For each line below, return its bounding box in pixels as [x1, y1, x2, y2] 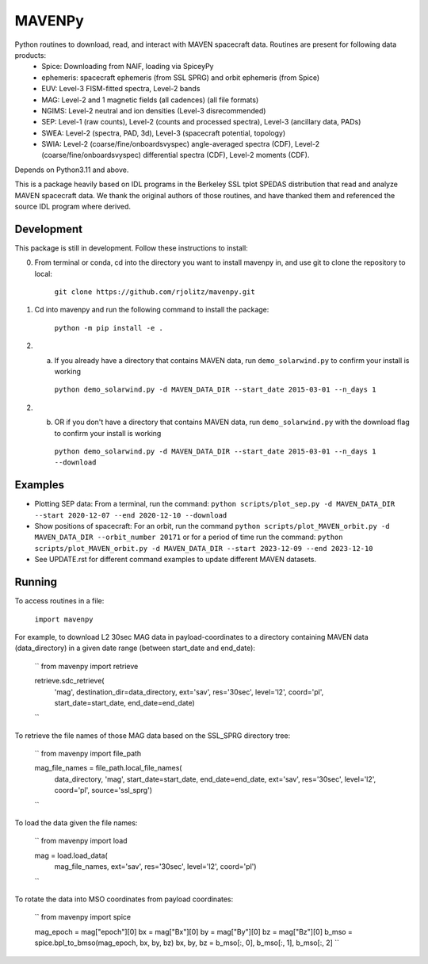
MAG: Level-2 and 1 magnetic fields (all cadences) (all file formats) [41, 95, 259, 105]
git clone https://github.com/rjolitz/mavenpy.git [54, 288, 255, 296]
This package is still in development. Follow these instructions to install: [14, 243, 249, 253]
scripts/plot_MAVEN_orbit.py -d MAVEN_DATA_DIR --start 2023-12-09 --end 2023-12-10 [34, 544, 373, 553]
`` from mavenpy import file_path [34, 749, 142, 759]
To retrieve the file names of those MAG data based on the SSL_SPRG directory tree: [14, 730, 291, 740]
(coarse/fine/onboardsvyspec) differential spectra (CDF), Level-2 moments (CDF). [41, 151, 310, 160]
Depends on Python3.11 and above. [14, 165, 129, 174]
